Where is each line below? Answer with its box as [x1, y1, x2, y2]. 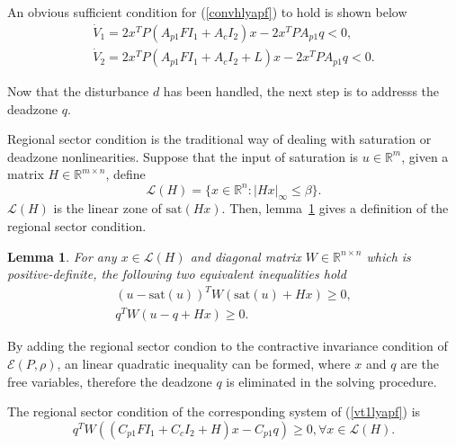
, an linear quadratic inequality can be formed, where [57, 353, 351, 372]
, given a [401, 147, 449, 165]
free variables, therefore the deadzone [7, 371, 212, 390]
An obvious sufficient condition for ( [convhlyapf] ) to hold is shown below [7, 3, 407, 21]
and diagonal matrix [190, 246, 301, 265]
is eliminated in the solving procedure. [226, 371, 437, 390]
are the [400, 353, 439, 372]
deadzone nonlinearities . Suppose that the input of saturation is [7, 147, 359, 165]
